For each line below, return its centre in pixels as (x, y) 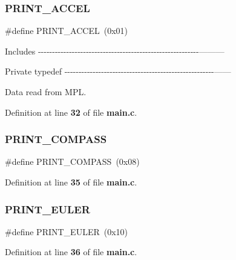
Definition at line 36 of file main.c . (71, 252)
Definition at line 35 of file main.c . (71, 182)
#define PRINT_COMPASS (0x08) (72, 162)
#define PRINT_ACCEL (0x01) (66, 31)
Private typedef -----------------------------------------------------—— (118, 71)
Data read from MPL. (46, 92)
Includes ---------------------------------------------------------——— (115, 51)
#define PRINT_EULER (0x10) (67, 231)
